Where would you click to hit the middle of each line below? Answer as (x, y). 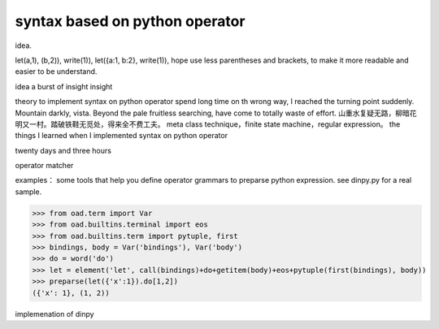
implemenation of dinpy (54, 314)
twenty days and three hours (63, 150)
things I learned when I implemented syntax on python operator (121, 136)
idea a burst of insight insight (64, 86)
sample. (28, 192)
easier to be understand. (56, 71)
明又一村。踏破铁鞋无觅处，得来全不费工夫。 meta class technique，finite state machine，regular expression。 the (208, 124)
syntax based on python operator (130, 21)
